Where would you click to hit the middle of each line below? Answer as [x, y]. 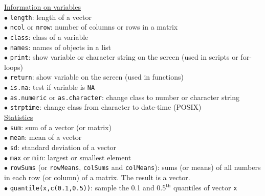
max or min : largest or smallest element [71, 157]
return [21, 78]
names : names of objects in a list [61, 47]
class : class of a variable [49, 36]
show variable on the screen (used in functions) [110, 77]
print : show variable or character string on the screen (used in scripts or [124, 57]
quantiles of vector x [205, 187]
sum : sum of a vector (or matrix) [61, 127]
